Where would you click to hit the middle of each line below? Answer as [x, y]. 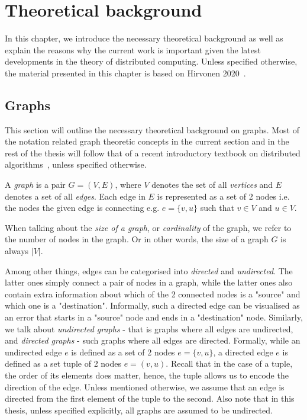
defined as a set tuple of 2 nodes [63, 363]
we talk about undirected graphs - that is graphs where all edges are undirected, [149, 328]
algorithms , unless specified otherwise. [76, 164]
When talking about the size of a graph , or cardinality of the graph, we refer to [148, 227]
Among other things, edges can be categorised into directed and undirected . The [149, 270]
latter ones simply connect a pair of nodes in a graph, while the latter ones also [149, 282]
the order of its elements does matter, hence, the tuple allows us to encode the [147, 375]
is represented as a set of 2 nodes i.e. [223, 196]
